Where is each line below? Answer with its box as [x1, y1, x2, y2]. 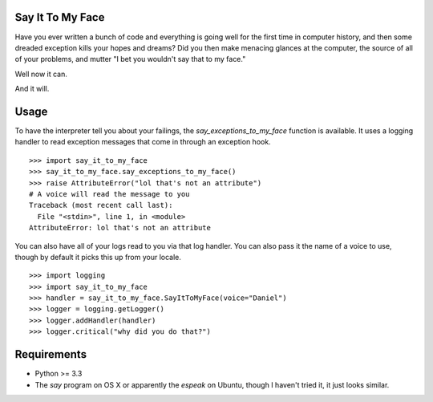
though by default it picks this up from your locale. [14, 252, 182, 262]
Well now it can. [14, 69, 67, 79]
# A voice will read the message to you [29, 189, 190, 198]
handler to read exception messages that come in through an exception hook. [14, 137, 272, 147]
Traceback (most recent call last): [29, 201, 173, 210]
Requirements [14, 347, 87, 361]
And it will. [14, 84, 50, 94]
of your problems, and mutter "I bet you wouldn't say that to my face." [14, 55, 246, 64]
